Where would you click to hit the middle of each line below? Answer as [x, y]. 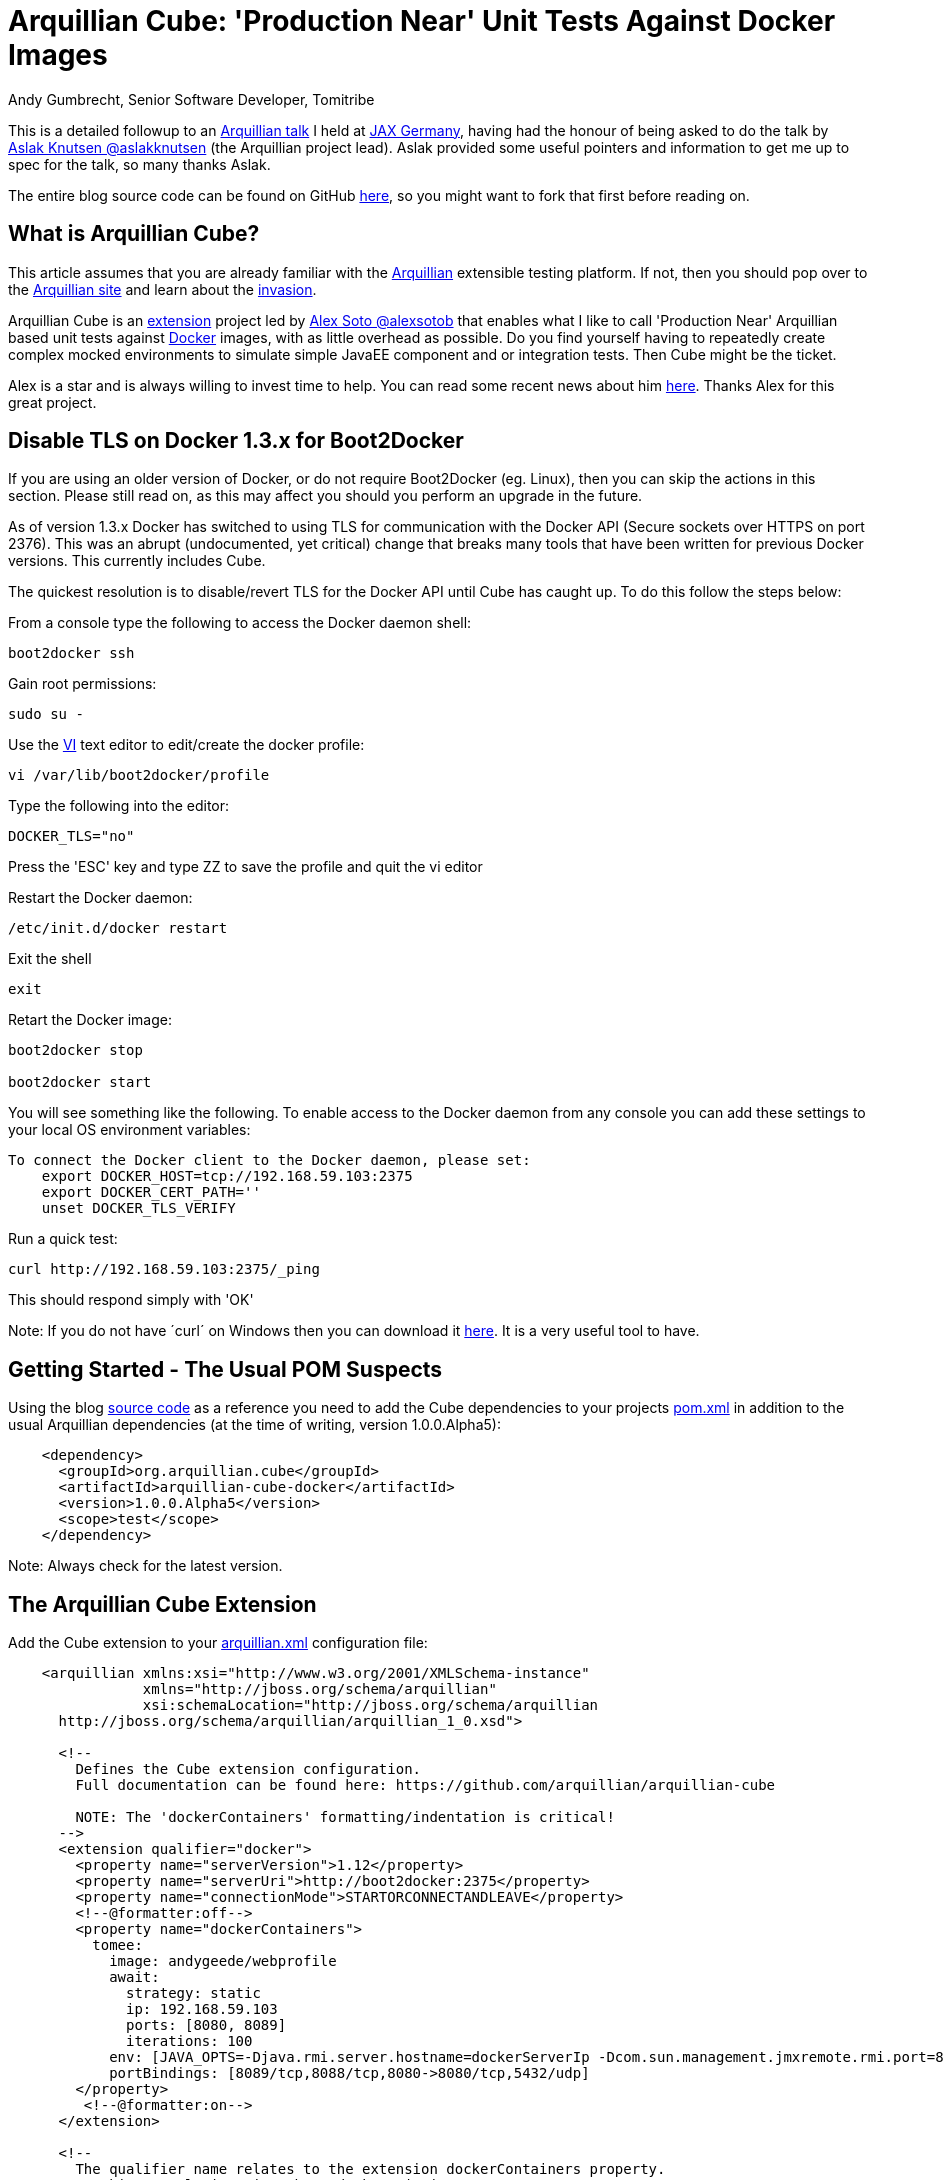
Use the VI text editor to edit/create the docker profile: [186, 745]
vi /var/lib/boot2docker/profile [139, 775]
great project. [52, 402]
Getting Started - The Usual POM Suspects [225, 1369]
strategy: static [193, 1993]
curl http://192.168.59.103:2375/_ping [164, 1269]
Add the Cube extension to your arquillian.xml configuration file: [218, 1643]
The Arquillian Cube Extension [162, 1604]
